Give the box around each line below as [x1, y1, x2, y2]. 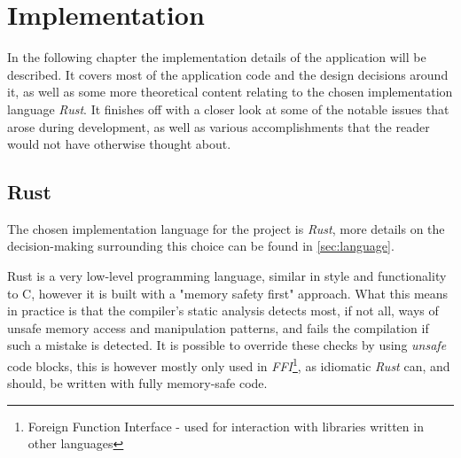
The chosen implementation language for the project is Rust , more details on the [7, 219, 445, 237]
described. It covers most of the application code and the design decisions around [7, 65, 449, 83]
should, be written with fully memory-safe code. [7, 374, 268, 392]
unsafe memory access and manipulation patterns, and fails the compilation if [7, 318, 429, 337]
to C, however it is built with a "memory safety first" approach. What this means [7, 283, 449, 302]
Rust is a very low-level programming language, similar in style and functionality [7, 267, 447, 285]
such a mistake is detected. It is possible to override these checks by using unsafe [7, 336, 447, 354]
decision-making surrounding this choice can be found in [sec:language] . [7, 237, 395, 255]
